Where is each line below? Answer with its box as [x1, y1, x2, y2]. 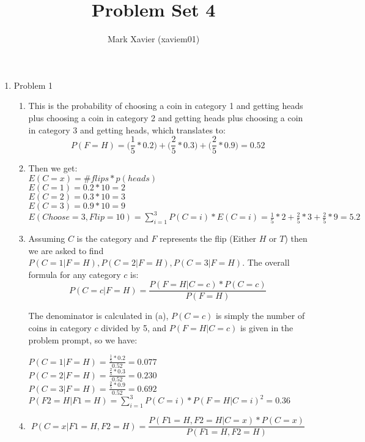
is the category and [76, 232, 149, 245]
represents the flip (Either [160, 232, 257, 245]
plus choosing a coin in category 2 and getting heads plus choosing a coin [28, 111, 303, 124]
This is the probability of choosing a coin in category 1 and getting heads [28, 99, 303, 112]
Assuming [28, 232, 65, 245]
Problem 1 [13, 78, 53, 91]
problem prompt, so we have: [28, 333, 138, 346]
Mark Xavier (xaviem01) [107, 32, 200, 45]
